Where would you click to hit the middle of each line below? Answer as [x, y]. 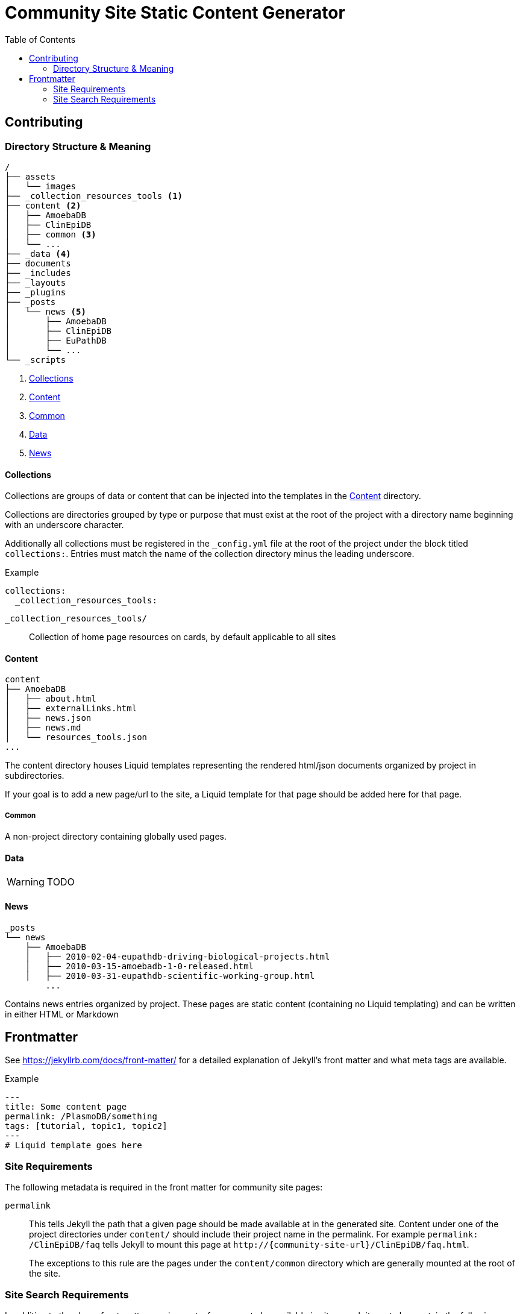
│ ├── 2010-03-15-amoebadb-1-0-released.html [139, 966]
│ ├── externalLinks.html [71, 709]
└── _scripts [36, 360]
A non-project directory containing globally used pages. [116, 837]
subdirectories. [35, 776]
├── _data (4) [38, 253]
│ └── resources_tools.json [76, 737]
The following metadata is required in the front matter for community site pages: [164, 1187]
